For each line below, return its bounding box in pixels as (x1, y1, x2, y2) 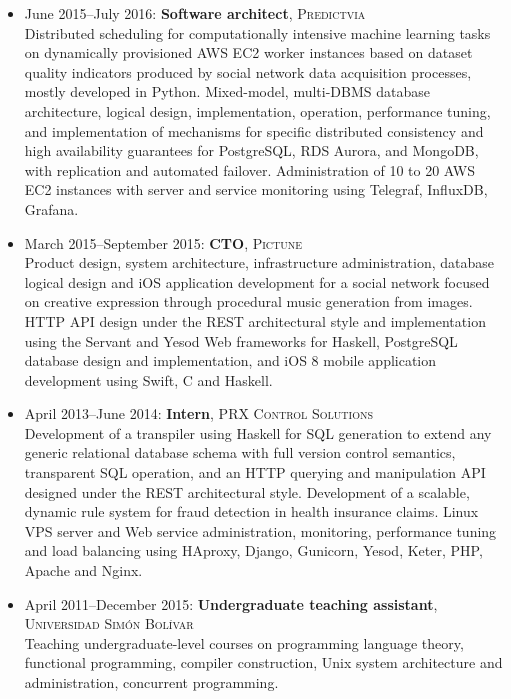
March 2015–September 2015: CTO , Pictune (24, 232, 303, 253)
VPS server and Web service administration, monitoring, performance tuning (24, 520, 497, 541)
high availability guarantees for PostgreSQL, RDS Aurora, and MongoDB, (24, 140, 479, 161)
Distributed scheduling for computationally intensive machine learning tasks (24, 22, 491, 43)
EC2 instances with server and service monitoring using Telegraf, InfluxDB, (24, 179, 488, 200)
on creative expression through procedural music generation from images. (24, 291, 473, 312)
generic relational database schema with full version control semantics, (24, 442, 456, 463)
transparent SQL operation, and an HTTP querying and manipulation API (24, 462, 486, 483)
